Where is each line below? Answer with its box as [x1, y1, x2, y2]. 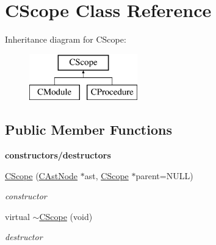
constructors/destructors [5, 149, 111, 162]
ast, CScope [84, 169, 129, 182]
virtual [5, 210, 30, 222]
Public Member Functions [5, 120, 172, 139]
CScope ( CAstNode [5, 169, 78, 182]
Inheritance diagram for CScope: [5, 33, 126, 46]
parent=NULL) [135, 169, 193, 182]
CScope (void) [39, 210, 93, 222]
